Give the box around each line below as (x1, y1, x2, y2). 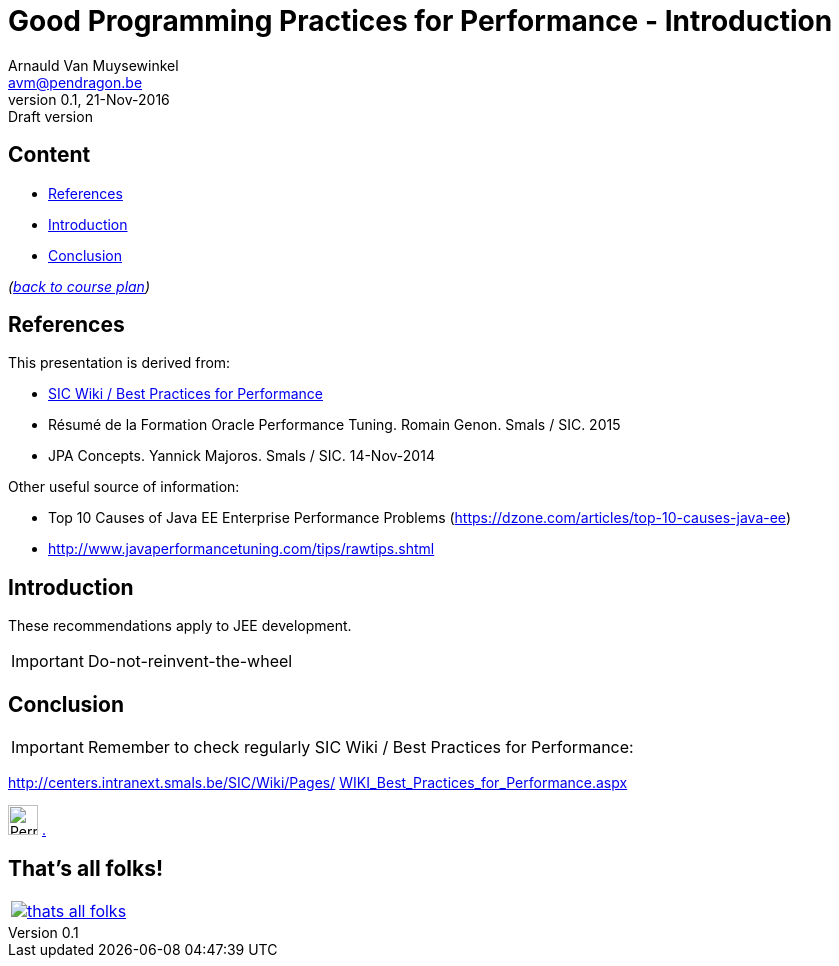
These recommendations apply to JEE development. (8, 617, 352, 635)
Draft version (8, 107, 93, 125)
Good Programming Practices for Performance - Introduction (8, 4, 833, 38)
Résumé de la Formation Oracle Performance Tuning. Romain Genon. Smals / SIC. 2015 (48, 416, 621, 434)
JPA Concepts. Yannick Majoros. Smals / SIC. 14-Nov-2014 (48, 447, 435, 465)
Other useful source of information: (8, 478, 240, 496)
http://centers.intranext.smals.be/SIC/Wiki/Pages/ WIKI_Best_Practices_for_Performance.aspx (8, 774, 628, 792)
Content (8, 142, 91, 168)
